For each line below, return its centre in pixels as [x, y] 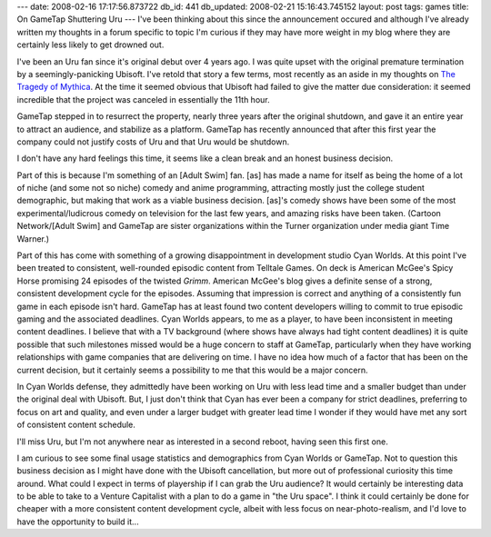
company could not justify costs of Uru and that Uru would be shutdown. [153, 142]
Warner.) [33, 239]
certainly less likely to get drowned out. [90, 45]
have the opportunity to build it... [78, 522]
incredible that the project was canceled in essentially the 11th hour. [143, 99]
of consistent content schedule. [76, 425]
